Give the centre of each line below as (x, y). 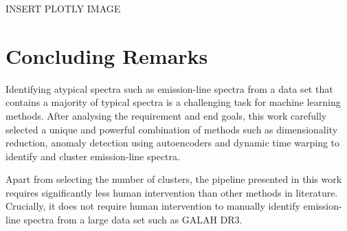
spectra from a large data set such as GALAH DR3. (133, 220)
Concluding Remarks (107, 55)
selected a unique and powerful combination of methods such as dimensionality (172, 129)
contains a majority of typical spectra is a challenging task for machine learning (173, 102)
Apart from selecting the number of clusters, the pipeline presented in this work (174, 179)
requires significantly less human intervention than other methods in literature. (172, 192)
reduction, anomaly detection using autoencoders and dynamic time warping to (173, 143)
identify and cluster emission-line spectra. (93, 156)
